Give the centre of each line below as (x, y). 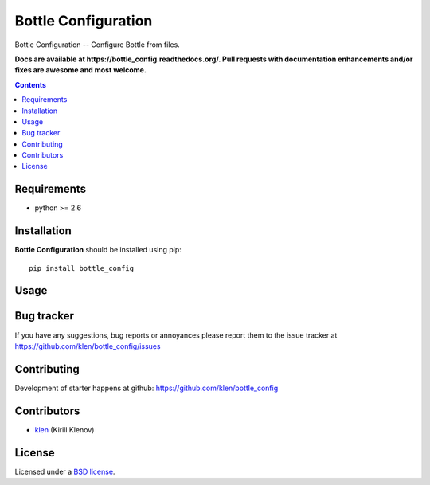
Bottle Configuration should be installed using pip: (98, 250)
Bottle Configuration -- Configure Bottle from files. (98, 45)
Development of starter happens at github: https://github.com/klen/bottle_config (147, 388)
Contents (31, 84)
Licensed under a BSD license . (65, 471)
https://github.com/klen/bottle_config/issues (88, 346)
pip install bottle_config (82, 268)
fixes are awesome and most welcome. (81, 70)
